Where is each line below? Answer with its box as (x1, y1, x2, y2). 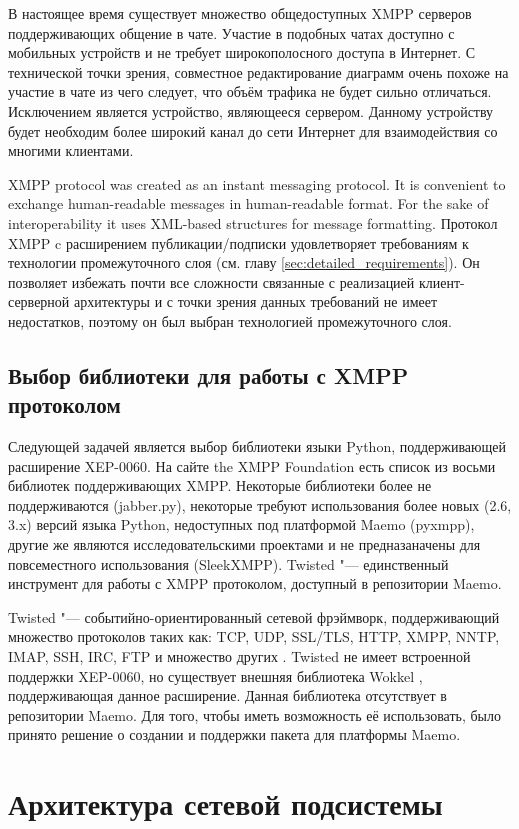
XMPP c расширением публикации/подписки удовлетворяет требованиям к (8, 232, 469, 253)
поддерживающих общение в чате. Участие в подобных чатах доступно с (8, 22, 455, 43)
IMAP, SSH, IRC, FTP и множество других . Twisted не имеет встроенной (8, 646, 471, 667)
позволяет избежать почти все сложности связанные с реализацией (8, 271, 415, 292)
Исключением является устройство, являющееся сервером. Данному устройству (8, 100, 494, 121)
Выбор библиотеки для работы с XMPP (8, 359, 409, 390)
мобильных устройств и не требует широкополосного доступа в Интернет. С (8, 42, 476, 63)
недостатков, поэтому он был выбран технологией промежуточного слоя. (8, 310, 452, 331)
